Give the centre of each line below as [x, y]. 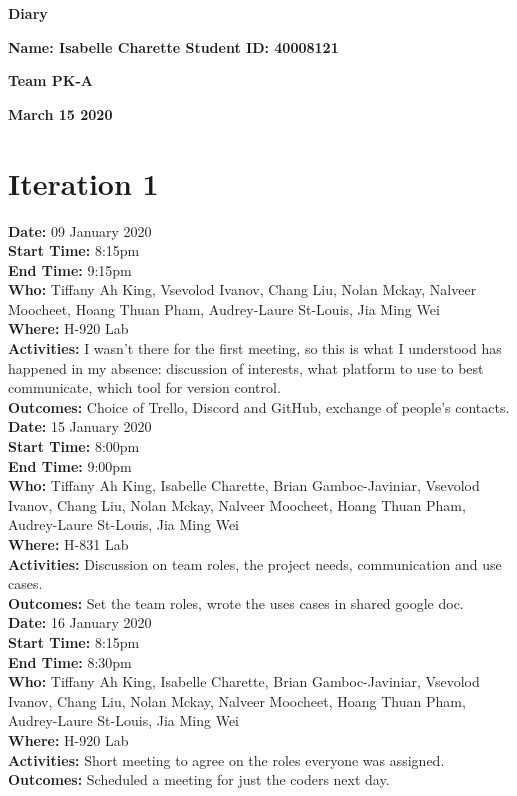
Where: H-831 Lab [68, 544]
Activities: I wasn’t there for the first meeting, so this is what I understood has [255, 348]
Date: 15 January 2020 [80, 426]
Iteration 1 [83, 182]
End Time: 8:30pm [70, 661]
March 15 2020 [60, 113]
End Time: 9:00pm [70, 465]
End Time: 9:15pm [70, 269]
